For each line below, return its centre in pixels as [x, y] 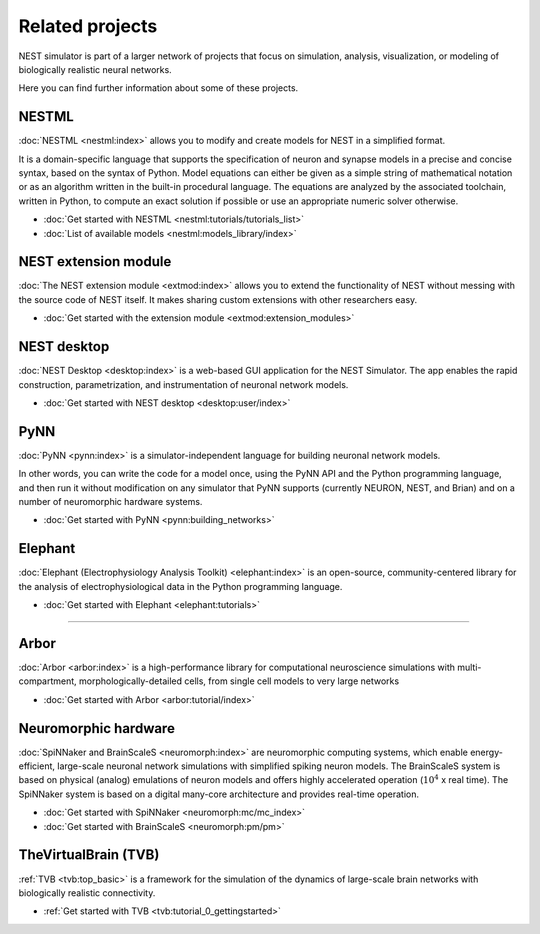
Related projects [88, 26]
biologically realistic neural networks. [95, 69]
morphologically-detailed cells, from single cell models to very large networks [239, 681]
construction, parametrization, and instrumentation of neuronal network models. [183, 384]
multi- [469, 667]
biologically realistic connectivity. [87, 892]
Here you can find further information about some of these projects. [158, 88]
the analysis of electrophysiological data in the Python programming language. [180, 586]
